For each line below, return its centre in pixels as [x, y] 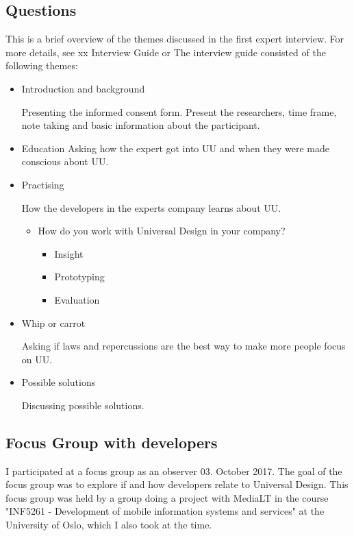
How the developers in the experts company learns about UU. [151, 207]
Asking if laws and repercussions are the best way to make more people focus [184, 346]
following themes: [42, 65]
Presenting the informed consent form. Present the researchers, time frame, [179, 111]
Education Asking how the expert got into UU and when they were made [175, 148]
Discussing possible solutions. [83, 405]
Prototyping [79, 277]
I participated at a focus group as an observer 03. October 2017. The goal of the [174, 471]
